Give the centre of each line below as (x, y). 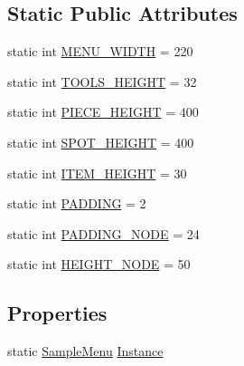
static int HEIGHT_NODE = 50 (99, 264)
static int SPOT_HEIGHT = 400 (101, 142)
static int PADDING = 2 (77, 203)
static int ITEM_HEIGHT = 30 (97, 173)
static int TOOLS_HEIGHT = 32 (102, 81)
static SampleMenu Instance (85, 351)
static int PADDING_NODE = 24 (103, 233)
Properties (57, 313)
